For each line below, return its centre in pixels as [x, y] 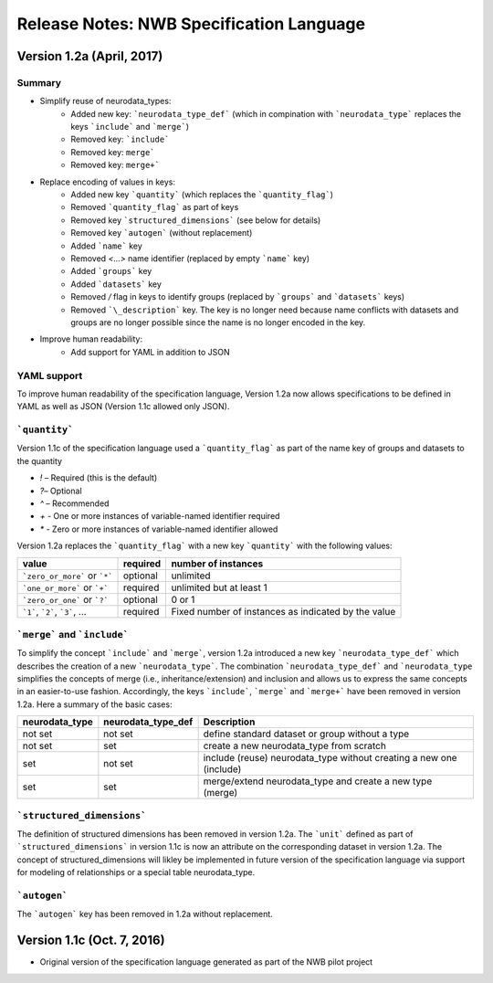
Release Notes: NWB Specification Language [191, 24]
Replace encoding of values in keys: [107, 182]
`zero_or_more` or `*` [68, 576]
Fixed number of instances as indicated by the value [283, 611]
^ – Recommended [74, 503]
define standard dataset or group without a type [306, 734]
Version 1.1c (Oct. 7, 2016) [91, 941]
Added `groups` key [111, 271]
